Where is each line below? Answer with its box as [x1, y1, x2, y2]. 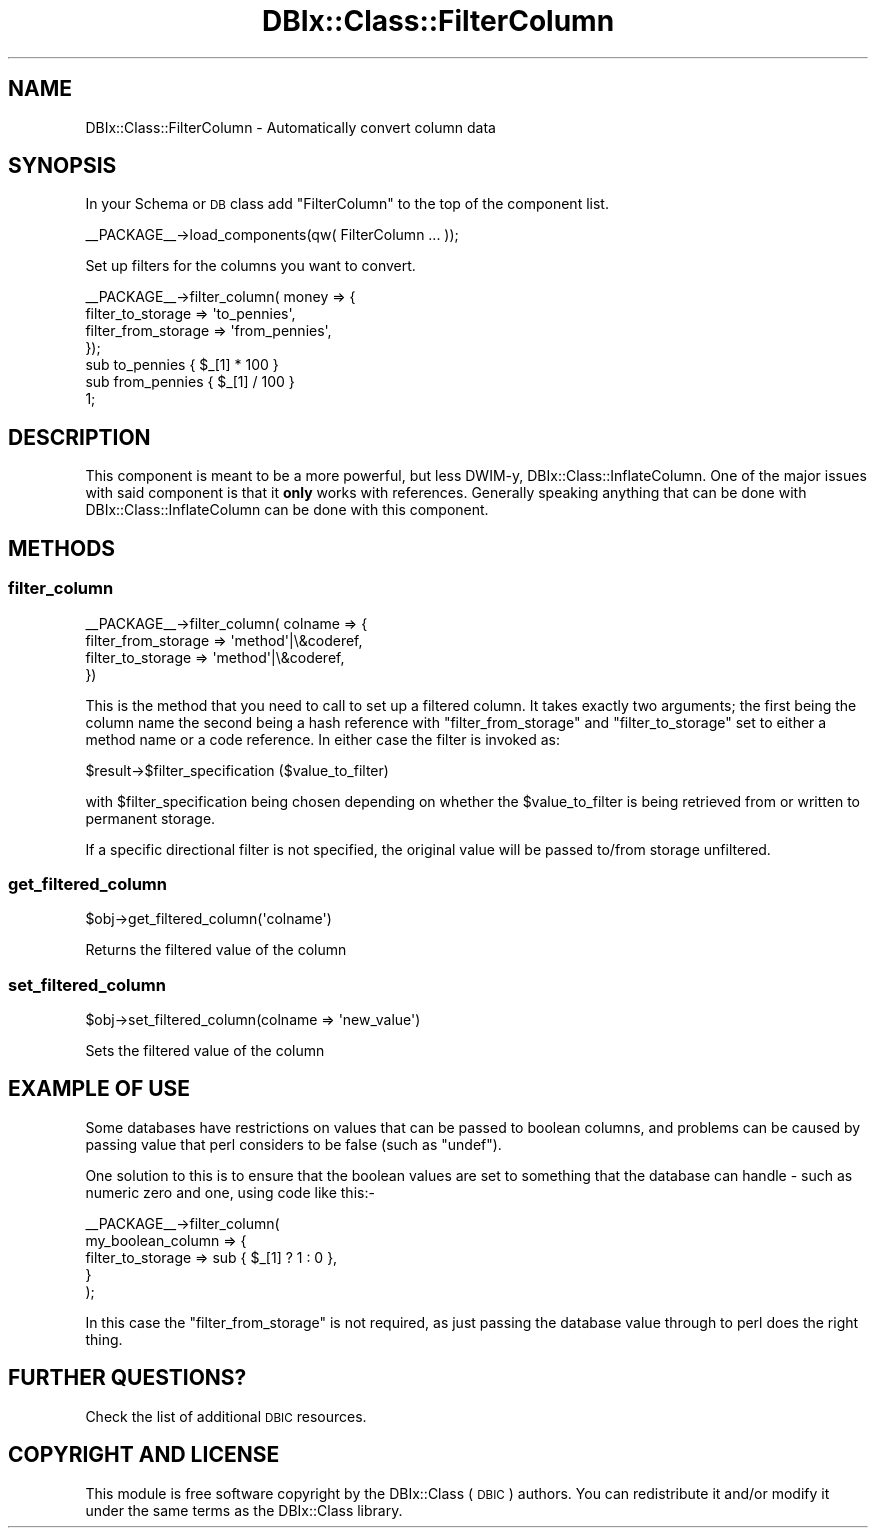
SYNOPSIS [8, 153, 117, 179]
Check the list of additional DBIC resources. [85, 1407, 367, 1425]
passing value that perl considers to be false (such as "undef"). [85, 1135, 502, 1153]
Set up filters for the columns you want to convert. [85, 257, 416, 275]
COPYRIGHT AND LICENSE [8, 1442, 280, 1468]
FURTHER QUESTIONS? [8, 1365, 247, 1391]
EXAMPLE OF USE [8, 1076, 191, 1102]
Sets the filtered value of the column [85, 1042, 325, 1059]
